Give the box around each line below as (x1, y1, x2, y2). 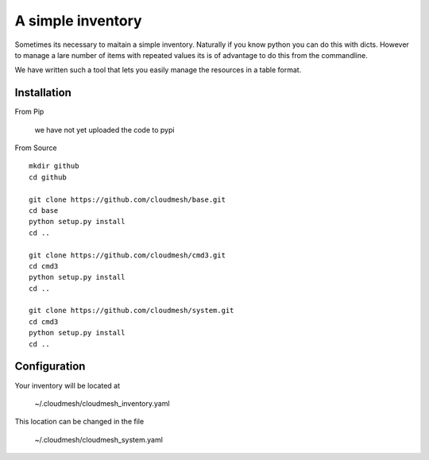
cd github (29, 172, 67, 182)
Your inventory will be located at (14, 381, 121, 390)
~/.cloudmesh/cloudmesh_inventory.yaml (34, 398, 170, 408)
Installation (14, 86, 71, 99)
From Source (14, 143, 57, 153)
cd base (29, 206, 59, 215)
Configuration (14, 360, 86, 373)
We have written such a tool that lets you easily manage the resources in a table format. (14, 65, 302, 75)
